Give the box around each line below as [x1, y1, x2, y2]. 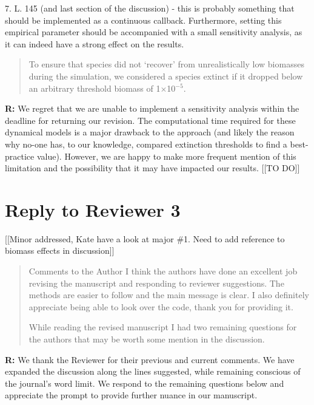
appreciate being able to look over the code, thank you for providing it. [28, 300, 293, 313]
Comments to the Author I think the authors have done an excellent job [28, 265, 298, 277]
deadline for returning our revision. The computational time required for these [5, 114, 296, 126]
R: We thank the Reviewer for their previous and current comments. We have [5, 353, 295, 366]
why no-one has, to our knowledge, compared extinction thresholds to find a [5, 137, 287, 150]
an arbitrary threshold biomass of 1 [28, 81, 161, 94]
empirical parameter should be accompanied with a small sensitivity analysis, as [5, 26, 302, 38]
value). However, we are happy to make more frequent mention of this [36, 149, 296, 162]
